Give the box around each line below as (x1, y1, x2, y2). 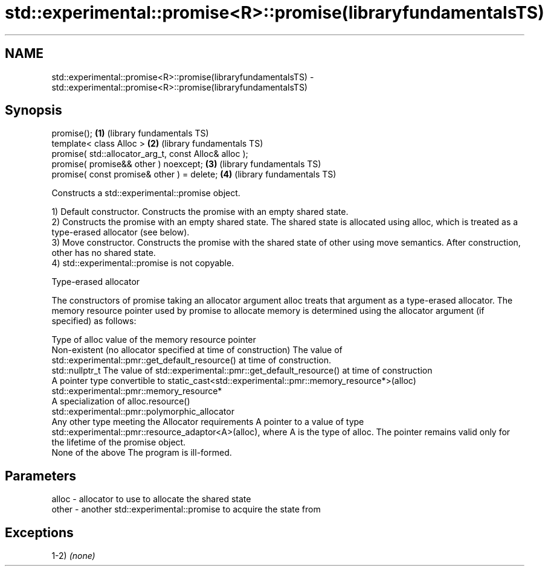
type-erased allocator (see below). (51, 227, 190, 238)
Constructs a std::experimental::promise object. (51, 188, 240, 199)
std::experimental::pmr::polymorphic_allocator (51, 406, 234, 417)
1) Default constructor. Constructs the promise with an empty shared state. (51, 206, 349, 217)
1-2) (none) (51, 550, 95, 561)
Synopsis (5, 103, 62, 118)
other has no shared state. (51, 247, 156, 258)
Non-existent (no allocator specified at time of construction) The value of (51, 345, 343, 356)
